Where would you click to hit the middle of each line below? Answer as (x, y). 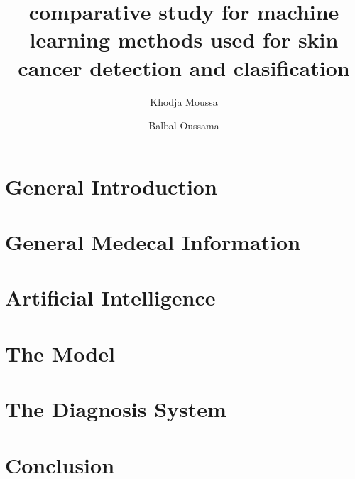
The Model (60, 353)
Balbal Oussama (184, 125)
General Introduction (111, 186)
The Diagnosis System (116, 409)
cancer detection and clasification (184, 67)
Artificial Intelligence (110, 297)
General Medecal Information (153, 242)
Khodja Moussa (184, 101)
